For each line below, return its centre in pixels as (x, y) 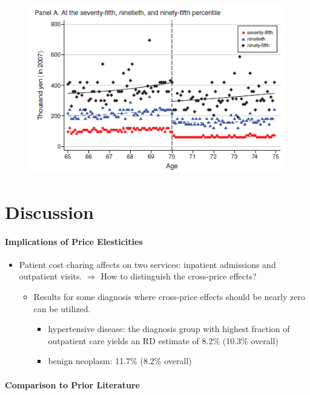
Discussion (49, 211)
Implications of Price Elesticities (74, 241)
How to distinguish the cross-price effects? (179, 276)
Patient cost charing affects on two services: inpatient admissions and (147, 264)
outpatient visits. (51, 276)
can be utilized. (62, 308)
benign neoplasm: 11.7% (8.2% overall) (120, 361)
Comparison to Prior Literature (72, 384)
